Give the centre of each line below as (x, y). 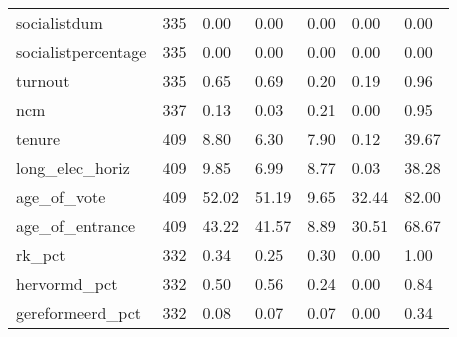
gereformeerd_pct (79, 312)
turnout (43, 80)
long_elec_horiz (73, 167)
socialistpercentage (81, 51)
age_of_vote (61, 196)
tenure (38, 138)
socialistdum (59, 22)
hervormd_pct (67, 283)
